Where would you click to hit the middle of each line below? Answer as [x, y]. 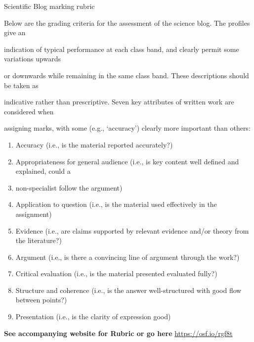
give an [15, 32]
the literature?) [39, 240]
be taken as [21, 85]
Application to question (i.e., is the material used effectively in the [116, 204]
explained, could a [43, 171]
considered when [29, 111]
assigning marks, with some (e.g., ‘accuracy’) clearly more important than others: [127, 128]
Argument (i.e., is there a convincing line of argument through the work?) [127, 257]
